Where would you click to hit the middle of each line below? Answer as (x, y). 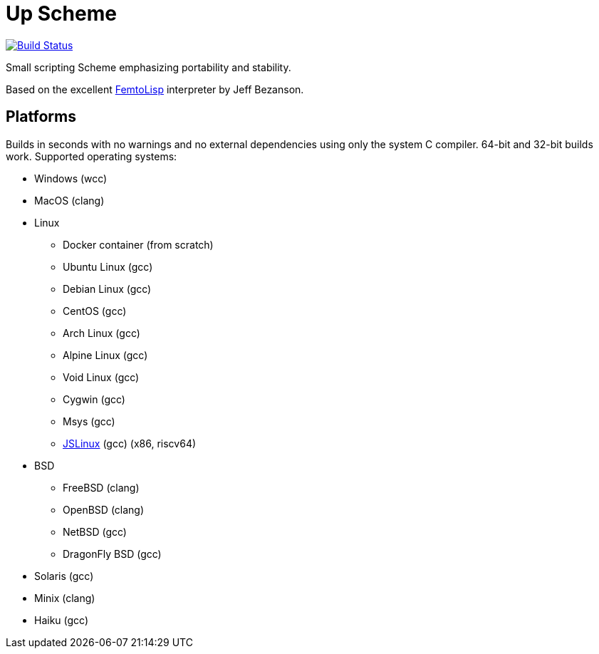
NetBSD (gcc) (95, 531)
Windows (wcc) (71, 178)
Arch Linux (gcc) (101, 333)
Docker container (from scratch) (138, 244)
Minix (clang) (65, 598)
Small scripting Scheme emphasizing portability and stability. (149, 67)
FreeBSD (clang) (101, 487)
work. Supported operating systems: (92, 156)
